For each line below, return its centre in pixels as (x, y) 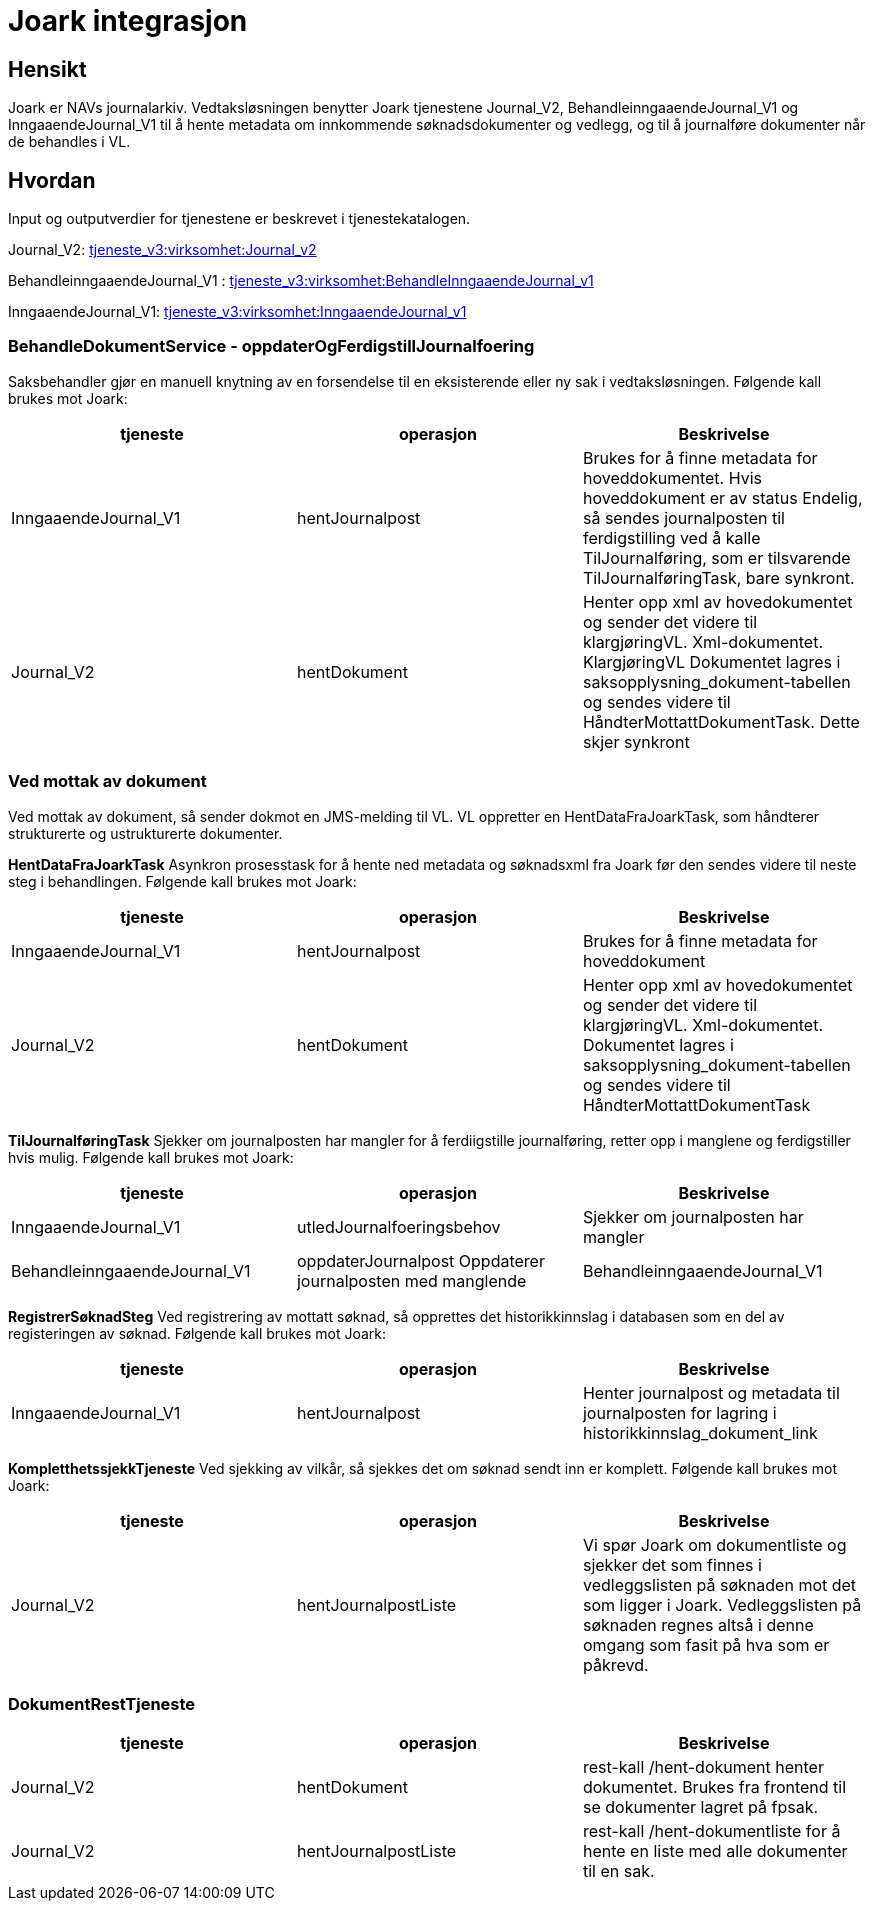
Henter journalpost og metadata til (711, 1392)
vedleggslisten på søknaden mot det (719, 1584)
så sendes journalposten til (683, 517)
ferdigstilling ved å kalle (671, 537)
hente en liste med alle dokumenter (715, 1851)
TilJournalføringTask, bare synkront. (718, 577)
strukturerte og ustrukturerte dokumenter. (145, 833)
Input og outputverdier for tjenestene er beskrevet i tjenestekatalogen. (239, 219)
